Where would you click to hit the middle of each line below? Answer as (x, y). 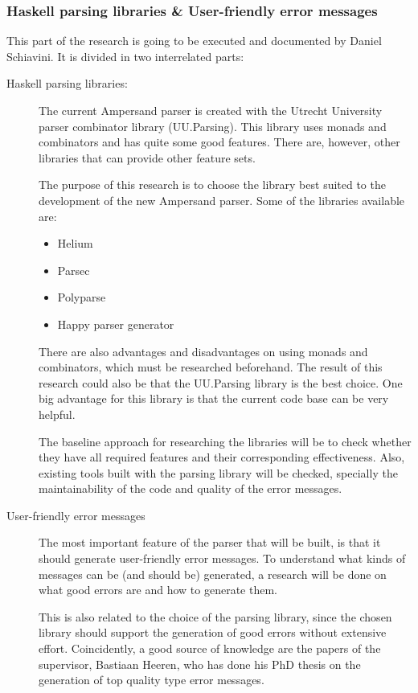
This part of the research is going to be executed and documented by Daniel (194, 41)
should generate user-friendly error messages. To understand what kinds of (222, 558)
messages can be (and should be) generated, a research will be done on (213, 574)
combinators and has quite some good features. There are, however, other (219, 142)
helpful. (57, 414)
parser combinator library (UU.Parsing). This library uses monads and (213, 126)
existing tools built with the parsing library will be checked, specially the (218, 472)
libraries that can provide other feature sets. (147, 157)
